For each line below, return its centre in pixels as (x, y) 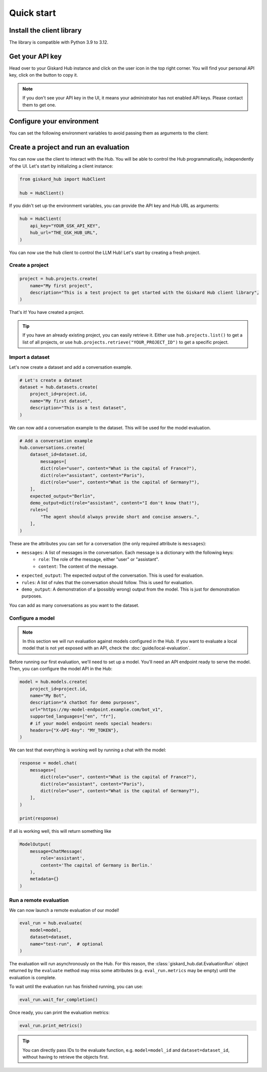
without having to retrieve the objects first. (66, 1057)
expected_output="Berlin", (63, 496)
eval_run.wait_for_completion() (59, 1000)
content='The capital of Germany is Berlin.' (96, 865)
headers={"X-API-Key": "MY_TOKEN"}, (74, 730)
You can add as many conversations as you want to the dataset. (74, 605)
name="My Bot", (48, 696)
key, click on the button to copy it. (44, 75)
